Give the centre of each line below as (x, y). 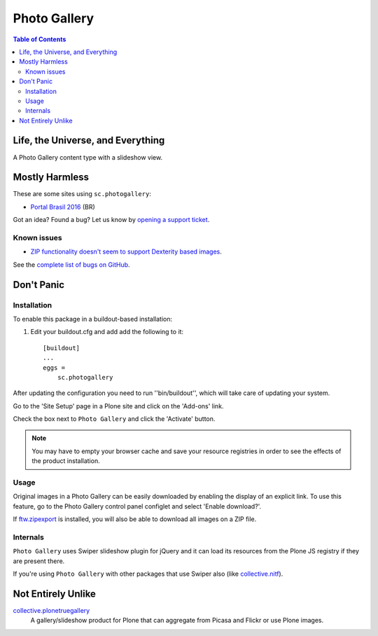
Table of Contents (40, 39)
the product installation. (66, 461)
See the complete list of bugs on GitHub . (71, 264)
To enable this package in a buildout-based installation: (93, 319)
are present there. (39, 561)
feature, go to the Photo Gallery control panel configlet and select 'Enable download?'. (137, 506)
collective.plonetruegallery (51, 610)
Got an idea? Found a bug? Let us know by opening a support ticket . (111, 220)
